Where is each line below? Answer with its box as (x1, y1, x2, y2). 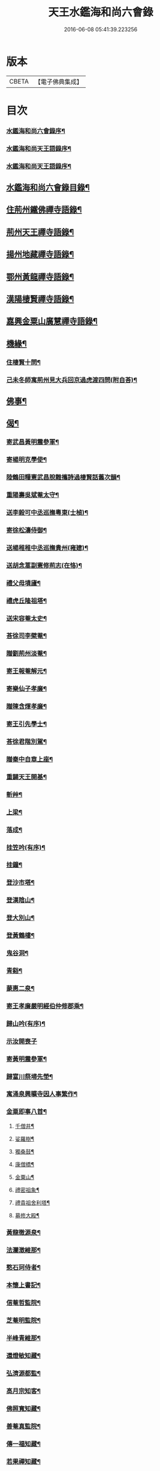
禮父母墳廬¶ (6, 579, 41, 587)
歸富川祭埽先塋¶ (6, 1072, 53, 1080)
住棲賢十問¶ (6, 358, 41, 367)
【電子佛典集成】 (34, 78, 83, 86)
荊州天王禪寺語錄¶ (6, 227, 74, 237)
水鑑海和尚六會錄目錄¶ (6, 183, 90, 193)
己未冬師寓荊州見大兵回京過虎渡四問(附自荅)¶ (6, 376, 138, 384)
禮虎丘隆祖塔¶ (6, 596, 47, 605)
